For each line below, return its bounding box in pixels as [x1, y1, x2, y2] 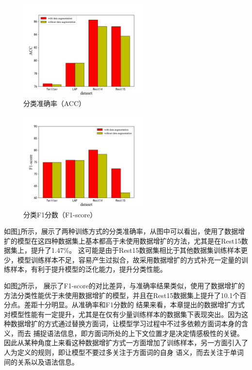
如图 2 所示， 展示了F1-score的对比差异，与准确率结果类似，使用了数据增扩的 [4, 280, 245, 290]
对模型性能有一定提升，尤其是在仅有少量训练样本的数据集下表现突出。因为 [4, 309, 241, 319]
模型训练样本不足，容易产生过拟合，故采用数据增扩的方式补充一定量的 [17, 254, 241, 264]
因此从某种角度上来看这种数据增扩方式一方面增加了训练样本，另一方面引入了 [4, 337, 248, 348]
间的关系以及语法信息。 [4, 356, 79, 367]
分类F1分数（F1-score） [23, 210, 97, 220]
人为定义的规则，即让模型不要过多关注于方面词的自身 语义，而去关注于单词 [4, 347, 244, 357]
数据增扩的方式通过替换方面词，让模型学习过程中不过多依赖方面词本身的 [10, 318, 241, 329]
